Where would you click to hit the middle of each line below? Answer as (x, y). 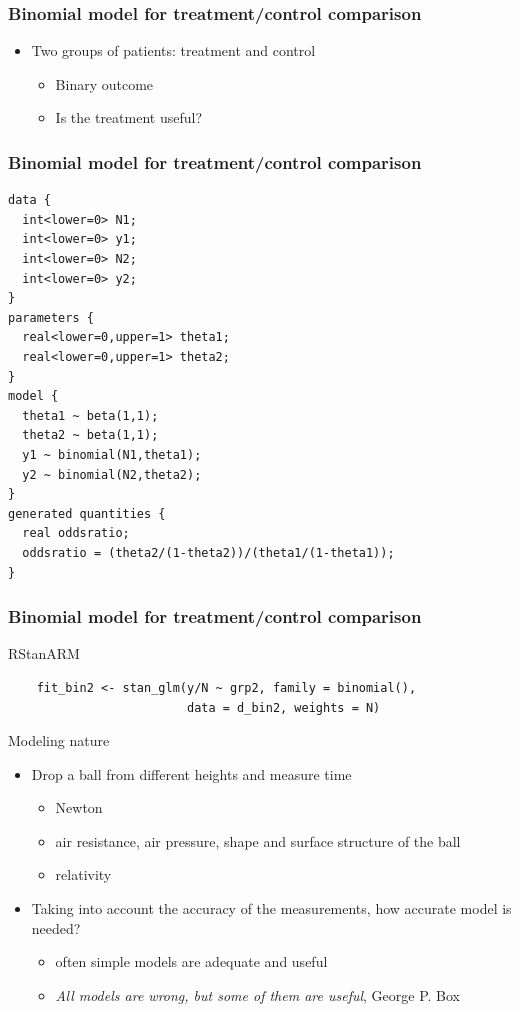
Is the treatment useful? (128, 117)
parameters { (51, 317)
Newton (79, 807)
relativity (83, 874)
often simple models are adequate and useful (191, 961)
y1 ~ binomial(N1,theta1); (112, 454)
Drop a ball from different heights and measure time (191, 773)
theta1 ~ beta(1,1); (90, 415)
